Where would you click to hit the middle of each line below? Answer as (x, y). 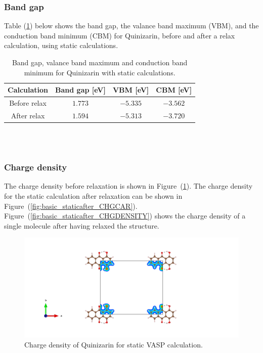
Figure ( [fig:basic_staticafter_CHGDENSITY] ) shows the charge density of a (125, 216)
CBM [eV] (174, 90)
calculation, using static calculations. (61, 45)
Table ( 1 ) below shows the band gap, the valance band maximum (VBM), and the (131, 26)
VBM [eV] (131, 90)
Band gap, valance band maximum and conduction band (100, 62)
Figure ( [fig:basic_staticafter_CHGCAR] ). (71, 206)
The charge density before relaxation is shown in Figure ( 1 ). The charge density (128, 186)
